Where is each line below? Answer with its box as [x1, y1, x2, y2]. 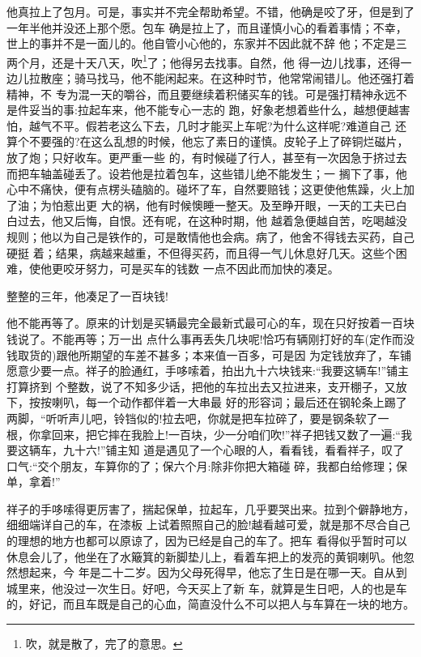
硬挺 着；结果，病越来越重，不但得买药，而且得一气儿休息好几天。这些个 [6, 244, 396, 261]
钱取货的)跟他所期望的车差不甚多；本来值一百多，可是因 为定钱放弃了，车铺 [6, 346, 412, 363]
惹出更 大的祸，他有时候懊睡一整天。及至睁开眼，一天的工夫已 [62, 196, 396, 213]
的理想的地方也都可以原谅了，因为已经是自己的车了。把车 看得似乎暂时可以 [6, 532, 407, 549]
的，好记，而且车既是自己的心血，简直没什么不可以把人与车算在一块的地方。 [6, 595, 415, 612]
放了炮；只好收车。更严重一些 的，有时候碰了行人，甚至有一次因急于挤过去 [6, 149, 407, 165]
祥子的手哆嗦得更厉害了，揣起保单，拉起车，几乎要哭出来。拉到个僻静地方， [6, 500, 415, 517]
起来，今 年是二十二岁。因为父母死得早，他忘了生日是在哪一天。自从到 [28, 564, 407, 581]
